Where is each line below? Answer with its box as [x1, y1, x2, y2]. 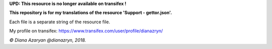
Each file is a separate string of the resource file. [9, 19, 110, 25]
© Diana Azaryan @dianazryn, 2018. [9, 37, 87, 43]
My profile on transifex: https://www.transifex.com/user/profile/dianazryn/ [9, 28, 163, 34]
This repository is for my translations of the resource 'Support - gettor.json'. [9, 10, 172, 16]
